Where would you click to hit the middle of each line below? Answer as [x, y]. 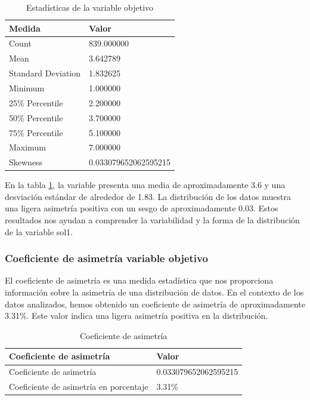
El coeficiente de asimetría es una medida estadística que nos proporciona [139, 280]
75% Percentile [36, 132]
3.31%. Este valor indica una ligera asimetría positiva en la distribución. [137, 316]
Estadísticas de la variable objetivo [90, 7]
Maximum [27, 147]
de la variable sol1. [39, 231]
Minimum [27, 87]
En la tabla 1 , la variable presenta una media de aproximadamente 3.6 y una [145, 185]
